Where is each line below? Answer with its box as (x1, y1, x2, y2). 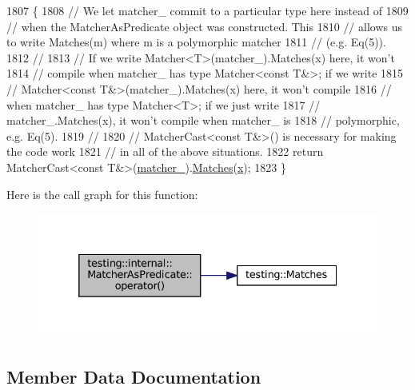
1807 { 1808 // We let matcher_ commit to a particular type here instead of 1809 (6, 2, 409, 18)
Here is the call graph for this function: (6, 185, 198, 202)
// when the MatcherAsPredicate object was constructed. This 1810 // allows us (6, 18, 403, 34)
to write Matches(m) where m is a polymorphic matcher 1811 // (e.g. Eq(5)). (6, 34, 386, 50)
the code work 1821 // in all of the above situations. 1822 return (6, 143, 324, 160)
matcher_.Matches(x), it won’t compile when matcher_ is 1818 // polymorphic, (6, 112, 400, 129)
